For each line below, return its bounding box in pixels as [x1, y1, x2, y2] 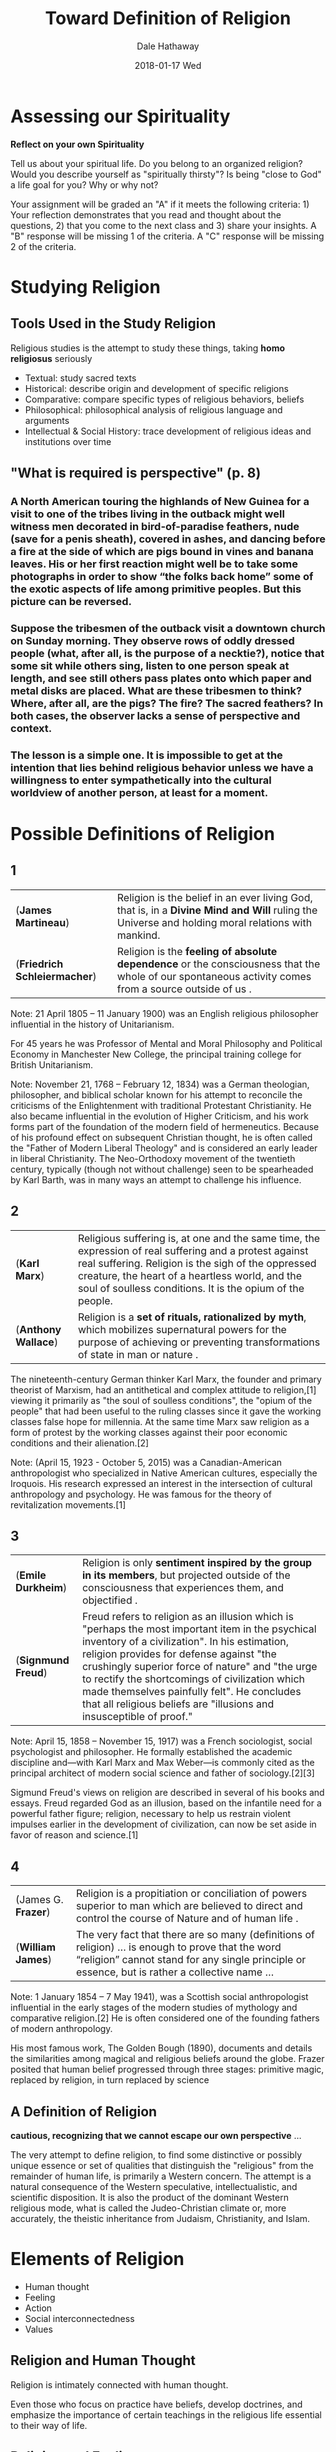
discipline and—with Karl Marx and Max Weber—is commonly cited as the [10, 1757, 315, 1769]
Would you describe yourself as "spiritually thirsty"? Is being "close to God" [10, 168, 322, 180]
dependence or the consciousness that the [116, 957, 321, 971]
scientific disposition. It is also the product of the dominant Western [10, 2192, 289, 2204]
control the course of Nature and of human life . [75, 1912, 299, 1926]
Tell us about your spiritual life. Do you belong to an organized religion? [10, 157, 303, 169]
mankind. [116, 928, 161, 942]
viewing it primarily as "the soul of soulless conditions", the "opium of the [10, 1394, 313, 1406]
